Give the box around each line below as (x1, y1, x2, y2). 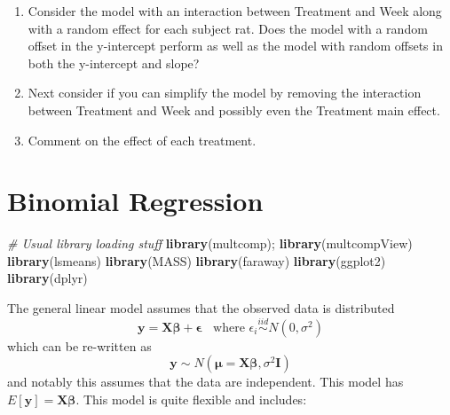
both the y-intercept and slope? (28, 53, 200, 72)
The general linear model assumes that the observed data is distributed (7, 299, 395, 317)
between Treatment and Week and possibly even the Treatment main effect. (28, 100, 440, 119)
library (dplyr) (7, 269, 88, 287)
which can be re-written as (7, 336, 152, 355)
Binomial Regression (7, 183, 264, 219)
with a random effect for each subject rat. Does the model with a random (28, 19, 428, 37)
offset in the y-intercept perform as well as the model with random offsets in (28, 36, 443, 55)
